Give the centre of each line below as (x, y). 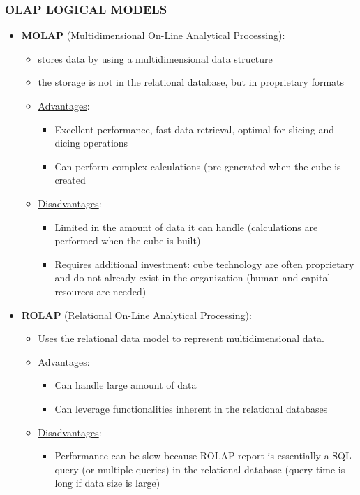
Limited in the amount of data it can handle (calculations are (186, 227)
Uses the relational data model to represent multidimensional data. (181, 338)
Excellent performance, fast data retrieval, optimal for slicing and (195, 129)
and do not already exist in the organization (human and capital (193, 278)
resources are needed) (100, 291)
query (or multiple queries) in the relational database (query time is (200, 469)
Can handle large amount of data (126, 385)
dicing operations (91, 143)
